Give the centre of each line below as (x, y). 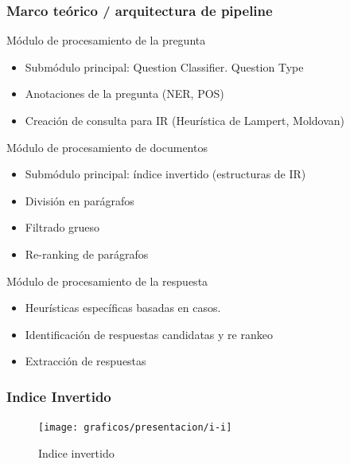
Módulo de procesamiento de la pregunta (106, 40)
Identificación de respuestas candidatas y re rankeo (149, 334)
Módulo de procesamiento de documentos (107, 147)
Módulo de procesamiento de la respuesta (107, 281)
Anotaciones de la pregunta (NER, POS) (124, 94)
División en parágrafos (80, 200)
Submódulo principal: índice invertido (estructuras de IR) (165, 174)
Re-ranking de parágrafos (87, 253)
